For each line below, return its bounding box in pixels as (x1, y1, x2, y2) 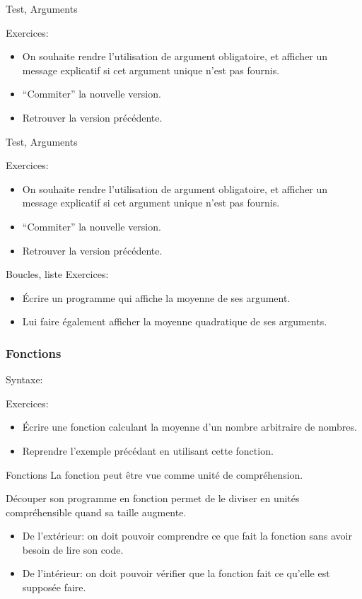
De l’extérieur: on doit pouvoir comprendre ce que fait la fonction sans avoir (22, 528, 352, 543)
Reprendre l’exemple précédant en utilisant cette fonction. (22, 443, 274, 458)
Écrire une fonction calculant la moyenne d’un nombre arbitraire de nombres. (22, 419, 357, 434)
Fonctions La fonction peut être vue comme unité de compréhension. (6, 467, 303, 482)
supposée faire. (22, 580, 86, 595)
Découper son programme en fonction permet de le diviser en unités (6, 491, 300, 506)
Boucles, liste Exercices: (6, 267, 109, 281)
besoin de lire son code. (22, 542, 124, 557)
